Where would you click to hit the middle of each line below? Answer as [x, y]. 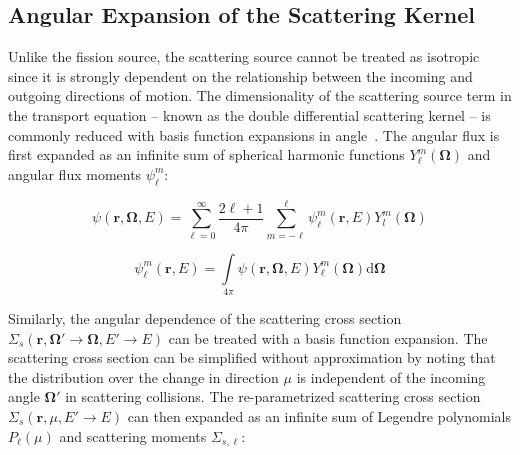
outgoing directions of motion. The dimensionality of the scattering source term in [260, 95]
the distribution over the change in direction [143, 376]
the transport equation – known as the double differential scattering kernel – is [249, 114]
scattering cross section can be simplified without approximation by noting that [252, 357]
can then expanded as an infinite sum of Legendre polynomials [319, 415]
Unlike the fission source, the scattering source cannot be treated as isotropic [244, 56]
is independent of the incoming [391, 376]
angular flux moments [75, 173]
